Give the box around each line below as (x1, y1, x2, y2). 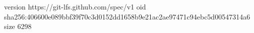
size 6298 (4, 21, 32, 31)
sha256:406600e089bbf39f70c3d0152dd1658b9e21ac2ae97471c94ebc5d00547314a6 (4, 11, 250, 21)
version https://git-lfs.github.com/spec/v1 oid (4, 1, 146, 11)
